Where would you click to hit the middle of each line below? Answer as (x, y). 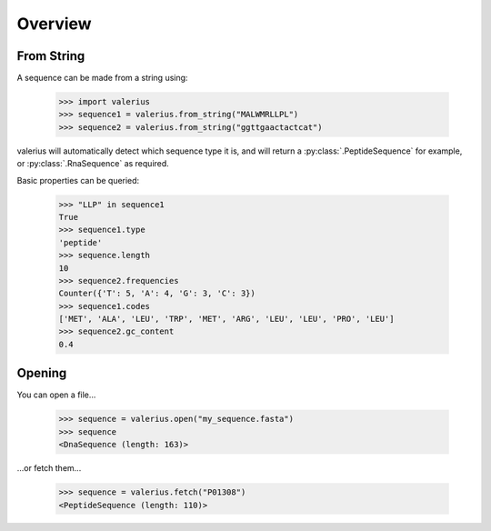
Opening (42, 373)
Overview (54, 24)
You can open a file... (56, 395)
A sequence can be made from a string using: (102, 78)
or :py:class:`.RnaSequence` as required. (93, 164)
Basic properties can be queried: (78, 180)
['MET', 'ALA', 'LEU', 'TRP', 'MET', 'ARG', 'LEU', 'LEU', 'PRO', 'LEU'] (226, 319)
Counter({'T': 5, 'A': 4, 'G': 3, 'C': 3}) (157, 294)
